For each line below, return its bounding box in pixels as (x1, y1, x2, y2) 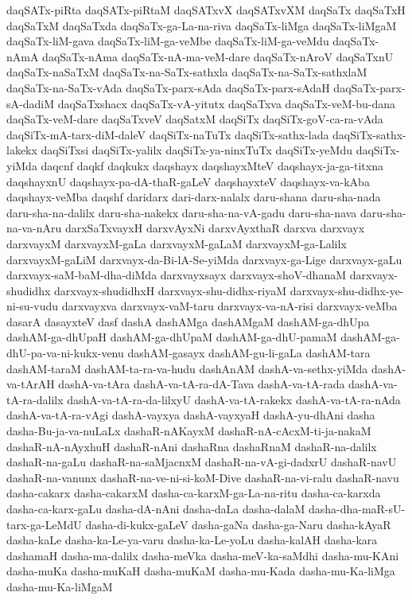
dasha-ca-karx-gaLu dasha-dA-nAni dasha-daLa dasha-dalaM (6, 501, 305, 516)
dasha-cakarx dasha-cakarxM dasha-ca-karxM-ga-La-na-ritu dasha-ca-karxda (6, 485, 381, 501)
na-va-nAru (6, 220, 62, 236)
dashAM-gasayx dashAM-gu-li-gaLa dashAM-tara (127, 345, 371, 361)
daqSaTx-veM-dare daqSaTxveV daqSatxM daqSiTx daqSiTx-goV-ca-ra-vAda (6, 111, 383, 127)
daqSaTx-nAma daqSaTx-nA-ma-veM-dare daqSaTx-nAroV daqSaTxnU (42, 48, 394, 64)
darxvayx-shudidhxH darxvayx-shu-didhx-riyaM (53, 282, 287, 298)
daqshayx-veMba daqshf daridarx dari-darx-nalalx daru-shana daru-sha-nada (6, 189, 381, 205)
